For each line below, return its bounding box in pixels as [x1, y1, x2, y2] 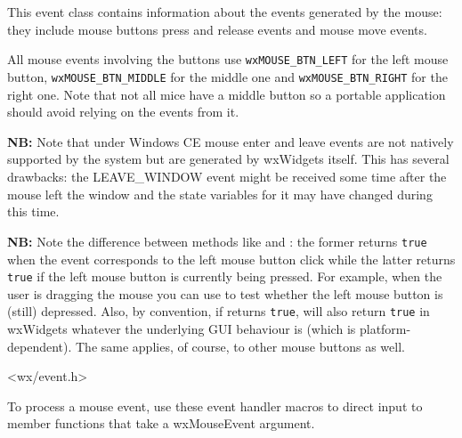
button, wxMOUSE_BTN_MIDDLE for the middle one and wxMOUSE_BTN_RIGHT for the [7, 68, 448, 86]
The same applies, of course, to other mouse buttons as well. [76, 337, 405, 355]
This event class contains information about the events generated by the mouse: [7, 3, 442, 21]
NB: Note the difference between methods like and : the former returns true [7, 231, 427, 250]
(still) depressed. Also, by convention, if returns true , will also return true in [7, 302, 430, 320]
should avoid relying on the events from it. [7, 102, 239, 121]
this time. [7, 202, 60, 221]
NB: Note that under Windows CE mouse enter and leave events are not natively [7, 132, 454, 150]
